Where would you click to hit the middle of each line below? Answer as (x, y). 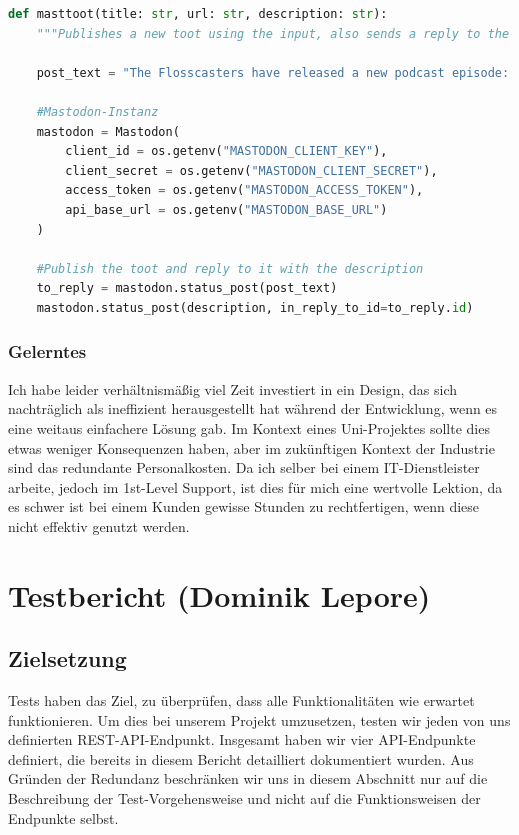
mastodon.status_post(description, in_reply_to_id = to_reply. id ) (255, 307)
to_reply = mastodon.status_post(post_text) (187, 288)
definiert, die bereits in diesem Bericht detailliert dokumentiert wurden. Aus (241, 758)
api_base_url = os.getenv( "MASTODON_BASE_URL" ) (226, 209)
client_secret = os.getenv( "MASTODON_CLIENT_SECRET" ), (251, 170)
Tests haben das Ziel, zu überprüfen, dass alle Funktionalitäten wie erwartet (241, 700)
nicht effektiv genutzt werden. (99, 525)
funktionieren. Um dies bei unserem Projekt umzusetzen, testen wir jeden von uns (259, 719)
